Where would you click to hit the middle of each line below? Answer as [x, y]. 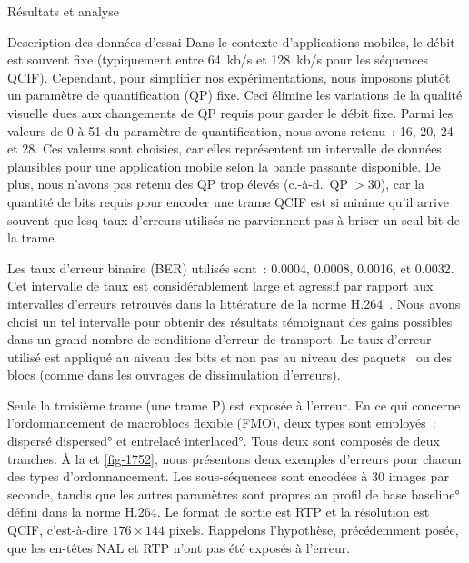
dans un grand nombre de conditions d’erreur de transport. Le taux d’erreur [220, 339]
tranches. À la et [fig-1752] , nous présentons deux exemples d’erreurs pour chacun [234, 458]
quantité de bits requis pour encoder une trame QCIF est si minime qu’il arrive [229, 201]
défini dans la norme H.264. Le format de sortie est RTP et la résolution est [219, 512]
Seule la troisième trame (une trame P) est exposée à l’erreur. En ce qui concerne [234, 405]
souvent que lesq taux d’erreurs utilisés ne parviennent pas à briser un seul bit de [234, 219]
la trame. [33, 237]
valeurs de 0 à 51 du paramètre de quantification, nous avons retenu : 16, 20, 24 [230, 130]
